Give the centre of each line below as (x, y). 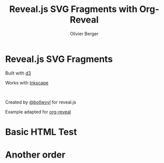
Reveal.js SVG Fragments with (73, 9)
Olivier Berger (84, 33)
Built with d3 (18, 73)
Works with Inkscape (27, 82)
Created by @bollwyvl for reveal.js (41, 102)
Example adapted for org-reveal (38, 111)
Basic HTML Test (41, 132)
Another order (35, 155)
